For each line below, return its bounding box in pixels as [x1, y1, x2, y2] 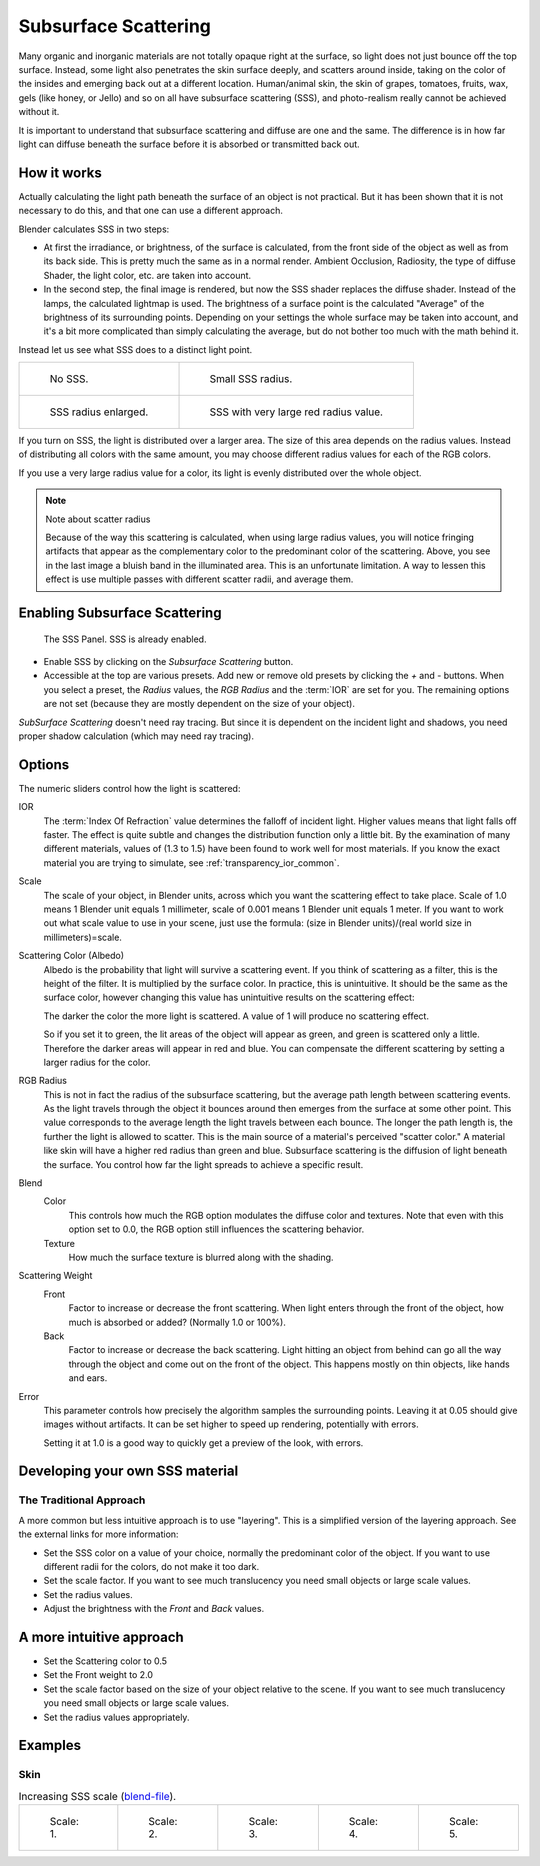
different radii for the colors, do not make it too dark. [43, 1561, 260, 1572]
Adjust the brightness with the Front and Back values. [43, 1603, 265, 1615]
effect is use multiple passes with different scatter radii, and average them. [45, 573, 354, 585]
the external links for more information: [18, 1528, 179, 1540]
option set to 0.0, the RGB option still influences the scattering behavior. [68, 1223, 365, 1235]
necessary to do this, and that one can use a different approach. [18, 205, 284, 217]
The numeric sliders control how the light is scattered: [18, 782, 241, 794]
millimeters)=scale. [43, 931, 122, 943]
